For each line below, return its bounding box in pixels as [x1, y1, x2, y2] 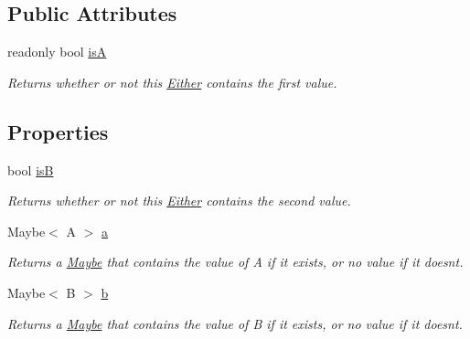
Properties [7, 117, 109, 145]
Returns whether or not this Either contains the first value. [7, 72, 337, 91]
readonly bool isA [7, 42, 107, 61]
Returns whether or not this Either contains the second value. [7, 191, 351, 210]
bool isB [7, 160, 54, 179]
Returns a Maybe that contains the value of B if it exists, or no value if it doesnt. [7, 313, 463, 333]
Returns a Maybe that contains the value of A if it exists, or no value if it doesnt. [7, 252, 464, 271]
